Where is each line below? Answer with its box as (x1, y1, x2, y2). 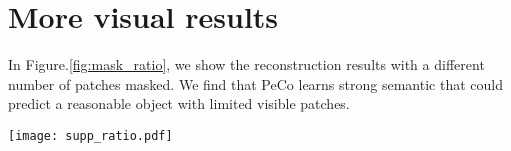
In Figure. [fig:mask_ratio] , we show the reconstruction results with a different (8, 54, 485, 75)
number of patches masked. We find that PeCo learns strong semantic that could (8, 73, 503, 94)
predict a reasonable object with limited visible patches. (8, 93, 350, 114)
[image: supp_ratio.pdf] (8, 128, 173, 143)
